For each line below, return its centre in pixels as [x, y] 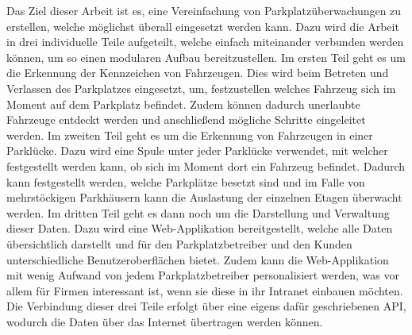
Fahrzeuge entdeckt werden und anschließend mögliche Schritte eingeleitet [186, 119]
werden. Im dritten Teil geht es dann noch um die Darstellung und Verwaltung [198, 212]
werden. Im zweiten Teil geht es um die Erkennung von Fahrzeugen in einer [190, 135]
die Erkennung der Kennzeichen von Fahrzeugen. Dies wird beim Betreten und [198, 73]
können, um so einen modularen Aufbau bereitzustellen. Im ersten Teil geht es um [206, 57]
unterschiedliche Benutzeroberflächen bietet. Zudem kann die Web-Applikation [198, 259]
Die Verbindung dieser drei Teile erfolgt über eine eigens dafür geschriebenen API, [206, 306]
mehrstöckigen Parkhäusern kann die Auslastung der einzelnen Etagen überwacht [204, 197]
